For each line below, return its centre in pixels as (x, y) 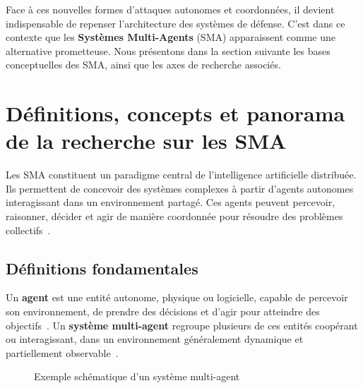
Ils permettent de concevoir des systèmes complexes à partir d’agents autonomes (180, 188)
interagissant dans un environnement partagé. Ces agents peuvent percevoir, (171, 202)
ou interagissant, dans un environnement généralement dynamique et (155, 339)
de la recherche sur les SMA (146, 141)
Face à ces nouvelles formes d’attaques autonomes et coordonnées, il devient (170, 9)
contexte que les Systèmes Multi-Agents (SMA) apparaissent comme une (171, 37)
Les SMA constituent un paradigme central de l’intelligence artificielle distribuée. (181, 175)
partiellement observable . (62, 352)
